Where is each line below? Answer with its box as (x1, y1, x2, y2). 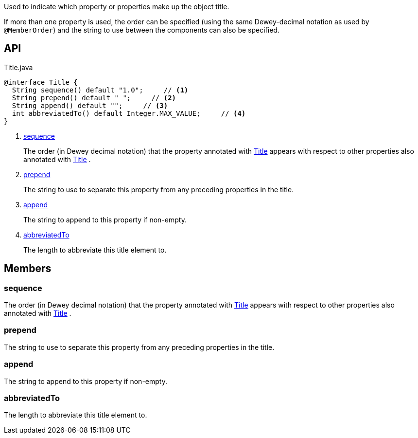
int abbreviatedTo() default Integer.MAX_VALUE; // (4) (12, 109, 246, 117)
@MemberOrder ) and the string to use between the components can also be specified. (4, 26, 279, 34)
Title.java (4, 63, 33, 72)
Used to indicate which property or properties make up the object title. (4, 2, 229, 11)
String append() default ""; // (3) (12, 101, 168, 109)
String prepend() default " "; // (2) (12, 93, 176, 102)
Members (4, 262, 52, 275)
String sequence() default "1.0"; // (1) (12, 86, 189, 94)
